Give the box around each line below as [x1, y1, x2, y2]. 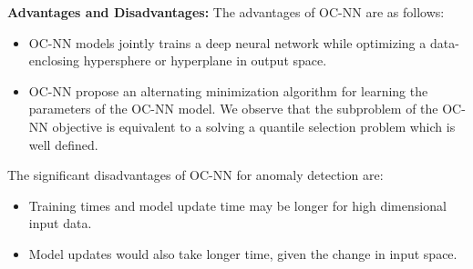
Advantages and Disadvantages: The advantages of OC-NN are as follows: [7, 3, 445, 21]
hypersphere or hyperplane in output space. [83, 51, 327, 70]
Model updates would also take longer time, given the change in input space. [28, 244, 458, 263]
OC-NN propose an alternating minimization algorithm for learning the [28, 81, 428, 100]
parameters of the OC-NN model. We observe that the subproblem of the [28, 99, 438, 118]
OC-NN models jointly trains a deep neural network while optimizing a [28, 33, 427, 52]
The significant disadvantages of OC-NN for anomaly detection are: [7, 165, 384, 184]
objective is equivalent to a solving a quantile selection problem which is [52, 116, 456, 135]
